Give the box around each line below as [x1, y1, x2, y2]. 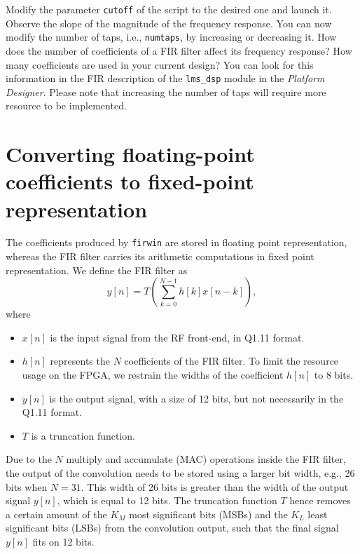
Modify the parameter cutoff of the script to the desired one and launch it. [6, 2, 332, 16]
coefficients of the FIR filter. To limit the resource [124, 353, 339, 368]
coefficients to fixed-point [6, 167, 254, 196]
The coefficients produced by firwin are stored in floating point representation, [6, 235, 347, 250]
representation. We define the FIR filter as [6, 262, 188, 277]
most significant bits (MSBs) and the [129, 506, 288, 521]
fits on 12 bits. [32, 534, 95, 548]
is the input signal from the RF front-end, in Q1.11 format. [50, 330, 305, 344]
